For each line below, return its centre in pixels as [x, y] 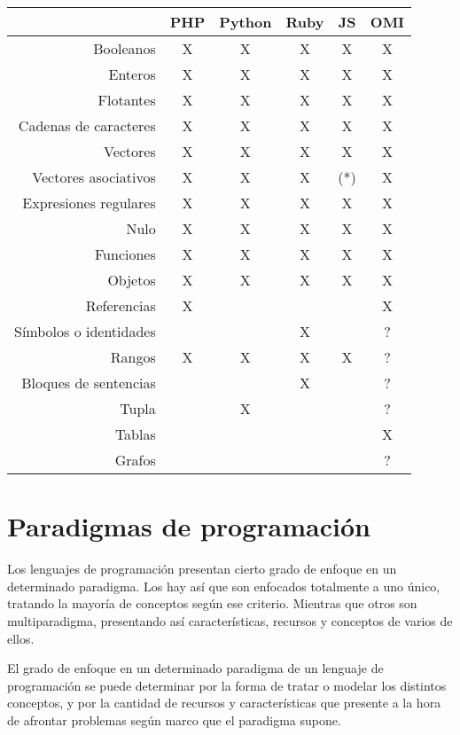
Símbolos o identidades [85, 331]
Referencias [121, 305]
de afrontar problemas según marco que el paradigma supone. [174, 719]
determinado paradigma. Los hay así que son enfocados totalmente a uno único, [224, 586]
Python [246, 22]
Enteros [132, 74]
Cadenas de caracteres [87, 125]
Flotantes [127, 100]
